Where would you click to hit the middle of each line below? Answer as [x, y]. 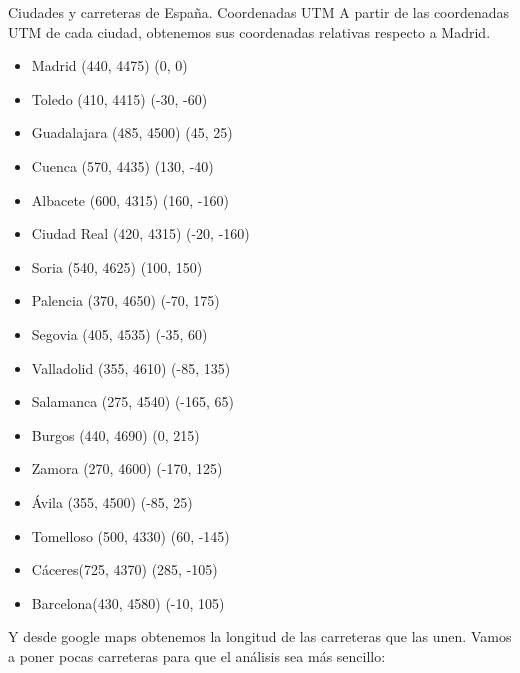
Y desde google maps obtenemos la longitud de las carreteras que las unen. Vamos [260, 636]
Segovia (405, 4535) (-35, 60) [119, 333]
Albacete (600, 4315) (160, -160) [130, 199]
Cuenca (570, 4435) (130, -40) [122, 165]
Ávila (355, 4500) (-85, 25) [112, 501]
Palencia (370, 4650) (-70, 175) [125, 300]
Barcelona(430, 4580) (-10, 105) [128, 602]
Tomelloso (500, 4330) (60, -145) [130, 535]
